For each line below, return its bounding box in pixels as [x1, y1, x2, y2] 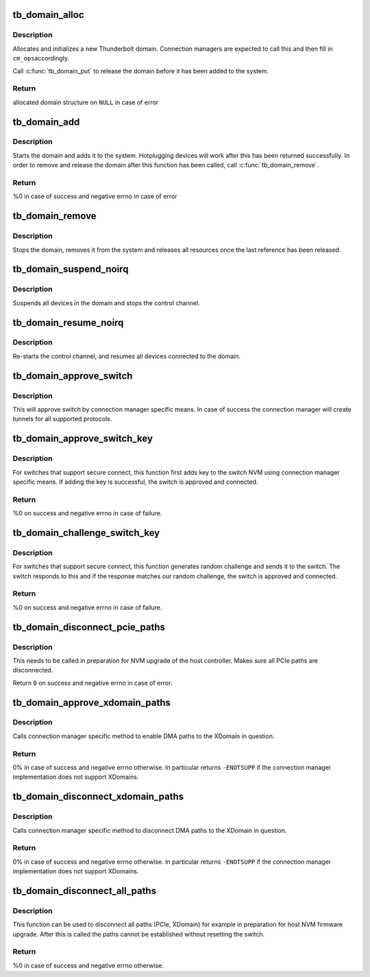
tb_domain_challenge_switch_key [12, 527, 160, 539]
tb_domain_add [12, 116, 80, 128]
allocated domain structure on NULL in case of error [12, 98, 159, 106]
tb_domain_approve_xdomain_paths [12, 696, 171, 708]
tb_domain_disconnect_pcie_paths [12, 621, 166, 633]
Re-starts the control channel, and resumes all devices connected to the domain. [12, 352, 241, 360]
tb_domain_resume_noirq [12, 316, 124, 329]
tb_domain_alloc [12, 9, 85, 21]
